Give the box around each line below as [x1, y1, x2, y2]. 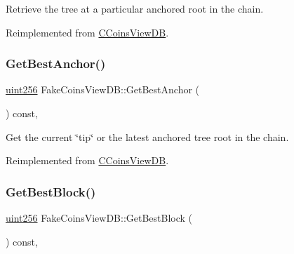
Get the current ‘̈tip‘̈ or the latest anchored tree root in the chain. [6, 129, 289, 144]
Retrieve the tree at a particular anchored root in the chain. [6, 1, 264, 15]
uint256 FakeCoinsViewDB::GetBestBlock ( [6, 210, 193, 225]
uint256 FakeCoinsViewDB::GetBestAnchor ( [6, 82, 200, 97]
